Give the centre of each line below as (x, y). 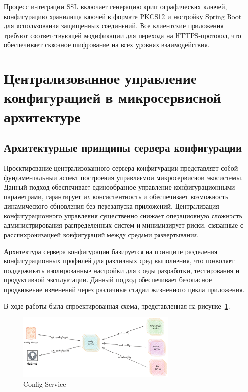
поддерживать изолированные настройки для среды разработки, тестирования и (122, 270)
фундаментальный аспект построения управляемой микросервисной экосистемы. (124, 177)
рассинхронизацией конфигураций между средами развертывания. (101, 235)
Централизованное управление (100, 78)
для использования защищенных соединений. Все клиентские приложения (114, 26)
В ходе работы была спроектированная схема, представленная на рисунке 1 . (117, 305)
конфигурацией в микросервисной (113, 97)
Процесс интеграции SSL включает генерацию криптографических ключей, (115, 6)
